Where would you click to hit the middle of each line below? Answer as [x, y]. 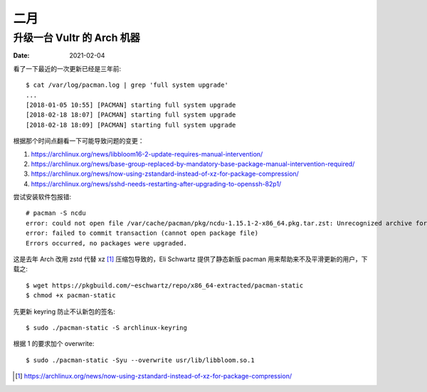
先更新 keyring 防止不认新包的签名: [64, 311]
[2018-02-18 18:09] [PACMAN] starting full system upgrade [131, 125]
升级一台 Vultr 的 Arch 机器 [77, 38]
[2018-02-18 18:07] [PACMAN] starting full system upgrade [131, 115]
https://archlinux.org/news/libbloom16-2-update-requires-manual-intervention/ [147, 154]
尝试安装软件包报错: [42, 197]
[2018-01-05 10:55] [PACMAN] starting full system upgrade [131, 105]
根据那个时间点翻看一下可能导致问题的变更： [79, 141]
